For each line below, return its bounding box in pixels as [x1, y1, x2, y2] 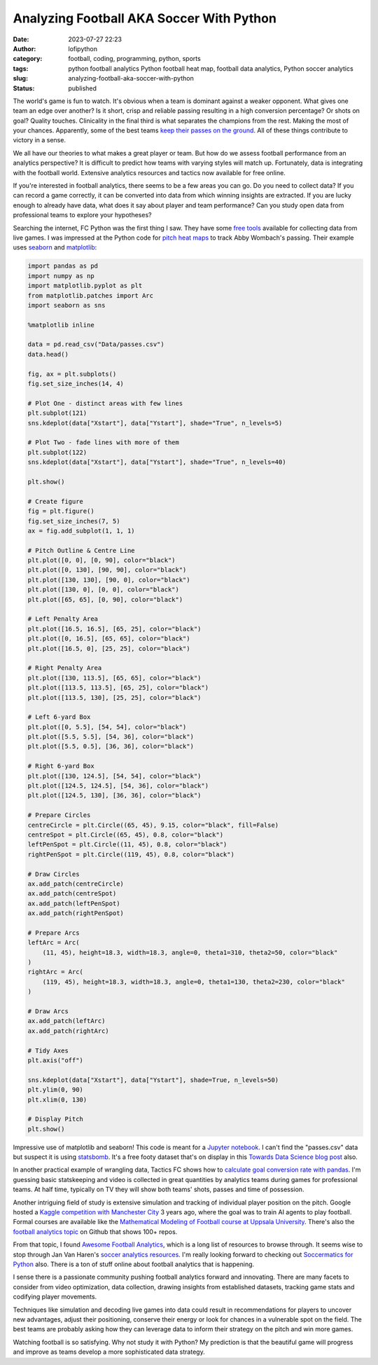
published [68, 84, 97, 92]
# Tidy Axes [27, 1046, 69, 1055]
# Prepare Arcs [27, 928, 80, 937]
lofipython [68, 44, 98, 53]
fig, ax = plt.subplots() [27, 370, 117, 378]
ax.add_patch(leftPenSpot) [27, 899, 120, 907]
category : [13, 55, 43, 63]
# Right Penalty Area [27, 664, 102, 672]
